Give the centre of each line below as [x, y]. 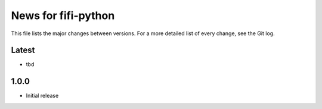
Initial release [42, 96]
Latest [23, 50]
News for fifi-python [63, 15]
